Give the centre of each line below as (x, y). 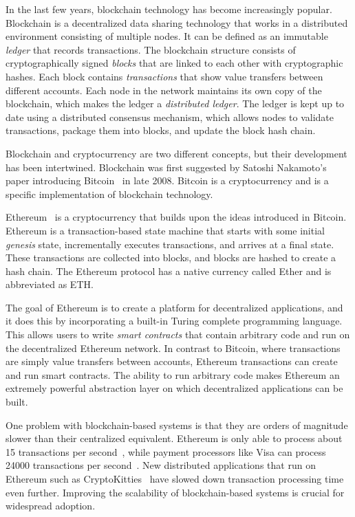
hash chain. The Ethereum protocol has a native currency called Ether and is (169, 271)
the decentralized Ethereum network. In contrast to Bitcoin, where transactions (173, 348)
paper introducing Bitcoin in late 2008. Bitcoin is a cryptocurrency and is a (167, 180)
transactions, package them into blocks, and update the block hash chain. (161, 130)
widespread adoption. (51, 506)
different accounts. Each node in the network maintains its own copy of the (164, 90)
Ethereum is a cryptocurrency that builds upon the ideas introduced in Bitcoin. (176, 217)
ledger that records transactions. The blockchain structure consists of (151, 49)
